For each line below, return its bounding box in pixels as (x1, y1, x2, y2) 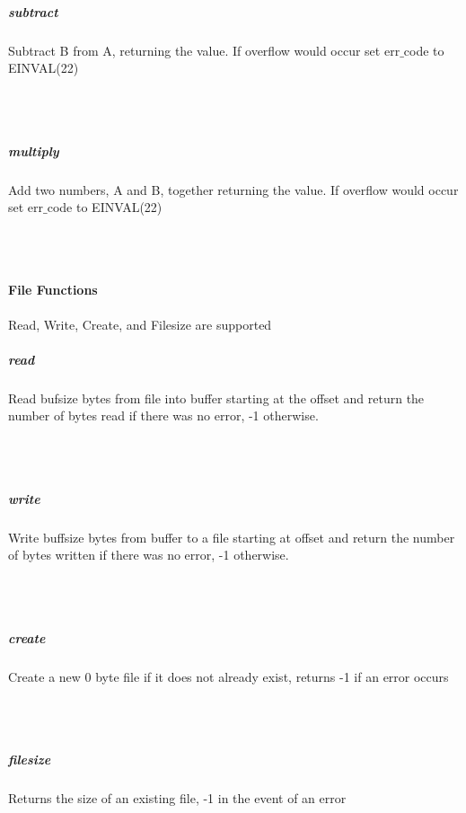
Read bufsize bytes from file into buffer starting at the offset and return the (8, 388, 425, 407)
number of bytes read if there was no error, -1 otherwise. (8, 406, 319, 425)
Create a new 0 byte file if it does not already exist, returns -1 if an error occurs (8, 667, 449, 685)
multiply (8, 141, 59, 160)
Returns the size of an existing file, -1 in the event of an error (8, 789, 347, 808)
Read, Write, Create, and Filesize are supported (8, 314, 272, 333)
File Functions (8, 280, 98, 299)
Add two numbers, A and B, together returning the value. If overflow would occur (8, 180, 459, 199)
